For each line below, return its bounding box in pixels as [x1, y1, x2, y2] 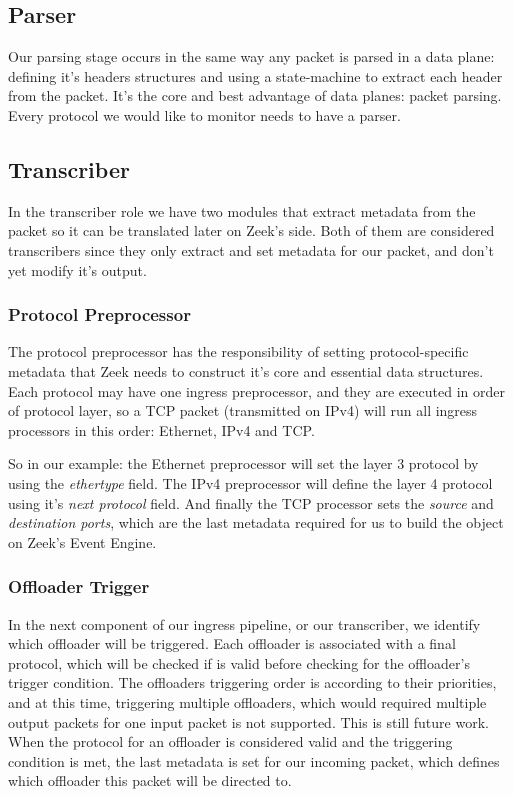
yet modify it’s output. [8, 259, 147, 280]
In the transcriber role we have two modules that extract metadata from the [8, 200, 476, 221]
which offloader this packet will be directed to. [8, 770, 292, 791]
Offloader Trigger [8, 574, 150, 599]
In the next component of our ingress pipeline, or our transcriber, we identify [8, 613, 481, 634]
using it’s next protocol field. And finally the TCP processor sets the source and [8, 492, 494, 513]
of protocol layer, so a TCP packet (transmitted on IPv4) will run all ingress [8, 400, 478, 421]
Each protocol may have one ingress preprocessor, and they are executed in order [8, 380, 506, 401]
